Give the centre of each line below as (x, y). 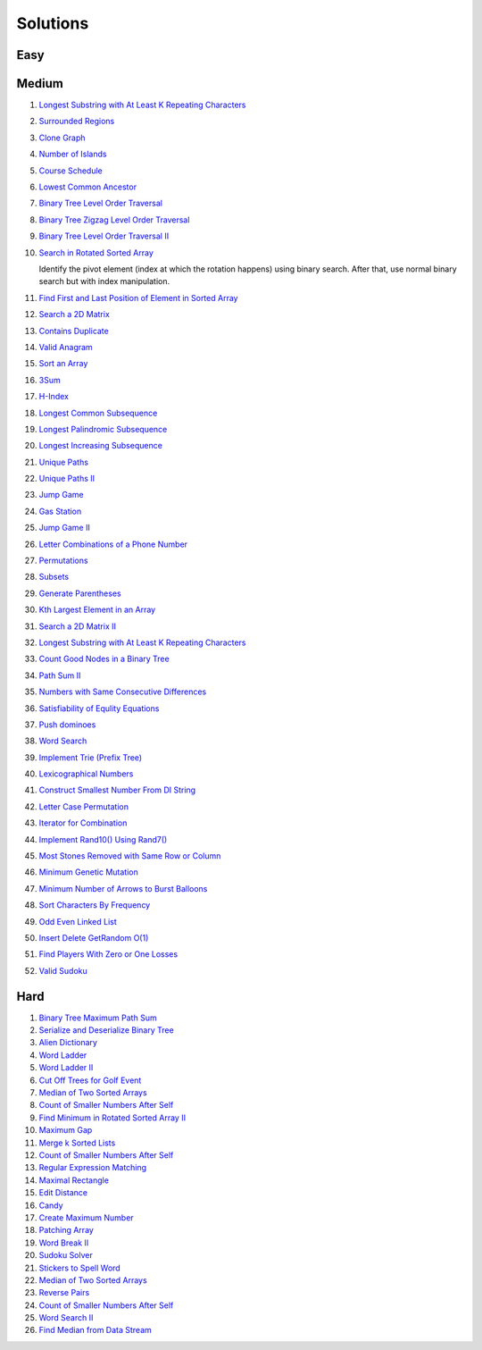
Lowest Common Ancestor (88, 187)
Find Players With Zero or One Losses (108, 954)
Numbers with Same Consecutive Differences (123, 692)
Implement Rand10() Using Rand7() (103, 839)
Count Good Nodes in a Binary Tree (104, 659)
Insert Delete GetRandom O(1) (94, 938)
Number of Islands (73, 154)
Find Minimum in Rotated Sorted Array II (112, 1118)
